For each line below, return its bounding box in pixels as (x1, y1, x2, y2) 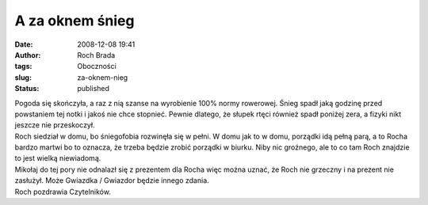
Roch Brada (77, 50, 116, 59)
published (77, 84, 110, 93)
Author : (14, 50, 41, 59)
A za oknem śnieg (14, 12, 135, 29)
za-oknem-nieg (77, 72, 128, 82)
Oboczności (77, 62, 117, 71)
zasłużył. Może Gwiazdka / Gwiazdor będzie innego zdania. (14, 176, 209, 185)
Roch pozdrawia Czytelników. (14, 187, 111, 196)
